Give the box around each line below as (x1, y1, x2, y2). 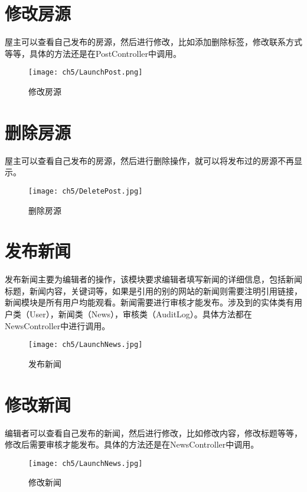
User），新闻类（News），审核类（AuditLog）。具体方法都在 (29, 308, 252, 320)
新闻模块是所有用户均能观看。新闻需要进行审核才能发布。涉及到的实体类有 (5, 296, 294, 308)
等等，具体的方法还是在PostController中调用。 (5, 47, 182, 59)
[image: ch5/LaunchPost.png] (28, 68, 143, 77)
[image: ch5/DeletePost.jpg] (28, 186, 143, 195)
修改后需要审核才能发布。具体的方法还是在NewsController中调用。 (5, 438, 259, 451)
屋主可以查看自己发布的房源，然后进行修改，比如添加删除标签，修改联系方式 (5, 36, 302, 48)
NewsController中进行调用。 (5, 319, 110, 332)
